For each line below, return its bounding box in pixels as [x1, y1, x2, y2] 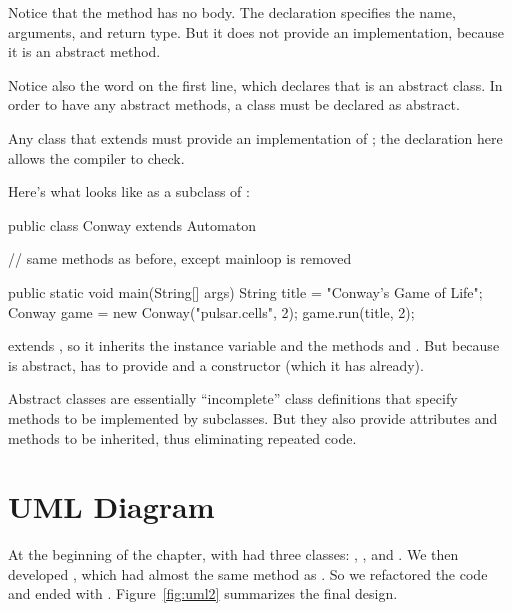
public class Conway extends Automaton [8, 214, 256, 235]
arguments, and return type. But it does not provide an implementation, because [8, 21, 505, 42]
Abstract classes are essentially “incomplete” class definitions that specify [8, 388, 458, 409]
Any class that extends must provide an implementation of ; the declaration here [8, 127, 503, 148]
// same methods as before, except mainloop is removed [8, 248, 352, 269]
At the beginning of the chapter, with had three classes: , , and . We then [8, 544, 459, 565]
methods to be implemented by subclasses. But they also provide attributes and [8, 407, 498, 428]
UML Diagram [8, 486, 215, 527]
